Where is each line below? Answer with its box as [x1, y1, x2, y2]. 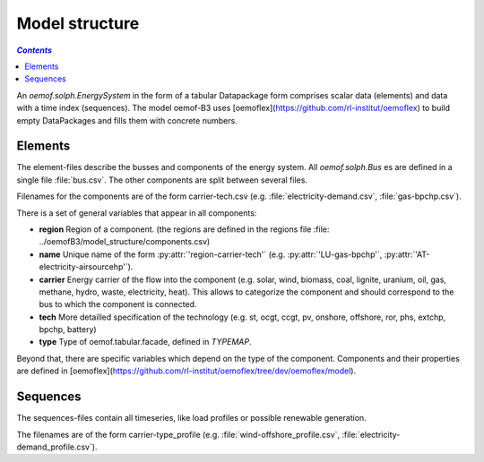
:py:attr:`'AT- [384, 249, 430, 260]
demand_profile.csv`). [16, 441, 98, 452]
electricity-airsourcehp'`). [39, 261, 134, 272]
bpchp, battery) [39, 324, 98, 335]
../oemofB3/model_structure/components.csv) [39, 236, 211, 247]
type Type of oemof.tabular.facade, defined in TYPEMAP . [39, 337, 252, 347]
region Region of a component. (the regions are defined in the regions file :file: [39, 224, 330, 235]
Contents [16, 45, 53, 56]
